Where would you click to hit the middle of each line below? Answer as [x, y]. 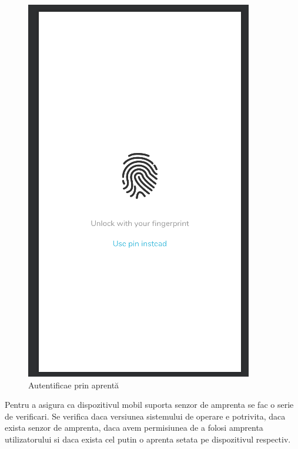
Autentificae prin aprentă [74, 385]
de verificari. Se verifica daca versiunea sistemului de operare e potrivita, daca [145, 416]
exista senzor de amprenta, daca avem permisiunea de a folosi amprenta [134, 428]
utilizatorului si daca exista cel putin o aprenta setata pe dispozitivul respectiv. [148, 439]
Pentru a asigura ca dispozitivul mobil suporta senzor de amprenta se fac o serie [149, 405]
